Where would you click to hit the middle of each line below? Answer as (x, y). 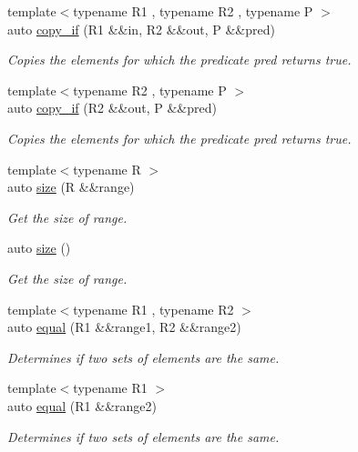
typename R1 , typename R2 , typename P (193, 11)
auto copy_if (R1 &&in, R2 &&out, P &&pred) (141, 29)
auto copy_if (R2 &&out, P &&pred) (112, 108)
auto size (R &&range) (71, 187)
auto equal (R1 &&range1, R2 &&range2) (124, 327)
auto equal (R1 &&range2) (82, 405)
